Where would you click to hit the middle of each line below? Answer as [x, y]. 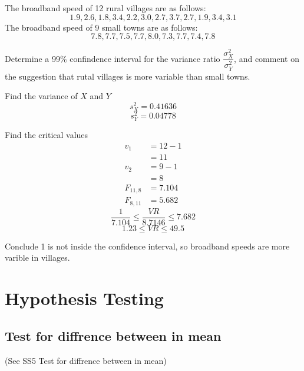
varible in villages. [37, 257]
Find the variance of [41, 96]
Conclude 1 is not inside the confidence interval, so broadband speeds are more [147, 246]
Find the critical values [47, 135]
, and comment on [267, 58]
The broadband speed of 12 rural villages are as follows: [105, 8]
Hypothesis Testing [84, 298]
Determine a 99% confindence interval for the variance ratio [113, 58]
